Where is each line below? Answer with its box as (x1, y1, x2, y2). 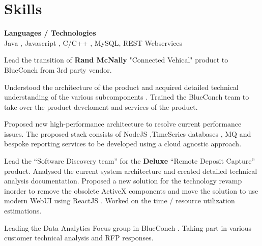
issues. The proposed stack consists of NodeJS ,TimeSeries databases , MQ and (4, 128, 251, 139)
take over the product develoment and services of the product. (4, 101, 198, 112)
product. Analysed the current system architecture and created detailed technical (4, 165, 257, 176)
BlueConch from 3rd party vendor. (4, 64, 112, 75)
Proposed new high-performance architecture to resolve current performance (4, 118, 242, 129)
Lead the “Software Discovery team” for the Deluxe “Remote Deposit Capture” (4, 156, 255, 166)
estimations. (4, 205, 42, 216)
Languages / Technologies (4, 27, 96, 38)
